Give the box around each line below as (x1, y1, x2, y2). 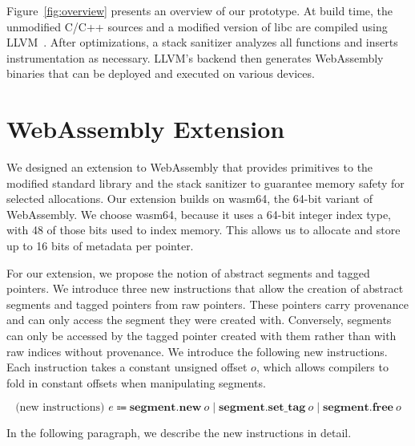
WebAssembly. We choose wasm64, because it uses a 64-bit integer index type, (6, 205, 392, 222)
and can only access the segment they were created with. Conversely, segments (6, 311, 392, 328)
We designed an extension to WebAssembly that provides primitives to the (6, 159, 373, 176)
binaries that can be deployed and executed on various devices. (6, 65, 315, 82)
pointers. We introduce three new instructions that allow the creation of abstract (6, 280, 404, 297)
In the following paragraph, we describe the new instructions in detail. (6, 424, 352, 441)
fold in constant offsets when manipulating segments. (6, 374, 266, 391)
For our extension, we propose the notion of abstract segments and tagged (6, 264, 370, 281)
